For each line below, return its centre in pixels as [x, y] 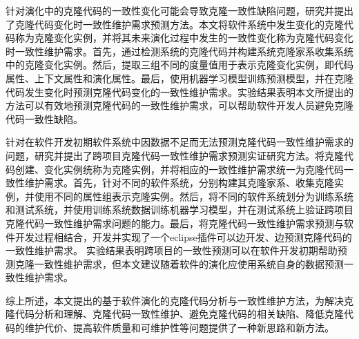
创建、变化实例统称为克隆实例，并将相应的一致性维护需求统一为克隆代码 [179, 169]
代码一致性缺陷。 [44, 118]
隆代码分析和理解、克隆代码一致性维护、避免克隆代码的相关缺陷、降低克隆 [175, 314]
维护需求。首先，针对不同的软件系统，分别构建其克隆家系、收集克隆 [179, 183]
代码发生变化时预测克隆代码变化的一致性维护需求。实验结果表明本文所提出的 [179, 91]
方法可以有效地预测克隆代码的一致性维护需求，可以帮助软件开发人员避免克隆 [179, 105]
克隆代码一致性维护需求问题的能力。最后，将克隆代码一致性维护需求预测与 [175, 223]
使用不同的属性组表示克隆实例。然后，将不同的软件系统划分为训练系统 [194, 196]
